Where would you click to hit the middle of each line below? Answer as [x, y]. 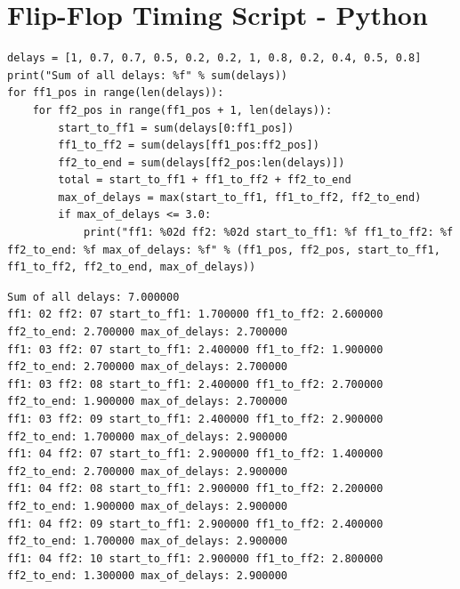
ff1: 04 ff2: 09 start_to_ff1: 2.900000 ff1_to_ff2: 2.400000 [195, 524]
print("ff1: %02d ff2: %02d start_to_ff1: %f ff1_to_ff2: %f [268, 233]
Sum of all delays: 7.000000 [93, 297]
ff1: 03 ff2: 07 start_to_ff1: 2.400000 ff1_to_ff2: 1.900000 [195, 349]
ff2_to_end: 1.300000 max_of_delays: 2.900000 [147, 576]
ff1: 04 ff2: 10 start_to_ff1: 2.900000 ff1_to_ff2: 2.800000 [195, 558]
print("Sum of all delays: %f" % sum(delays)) [147, 75]
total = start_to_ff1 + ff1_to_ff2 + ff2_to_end [205, 180]
